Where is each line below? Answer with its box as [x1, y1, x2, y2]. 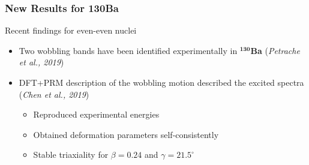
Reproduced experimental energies [33, 108, 160, 121]
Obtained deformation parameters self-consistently [33, 128, 219, 140]
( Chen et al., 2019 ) [19, 88, 89, 100]
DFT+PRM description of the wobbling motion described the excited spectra [19, 76, 304, 88]
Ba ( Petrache [250, 44, 300, 56]
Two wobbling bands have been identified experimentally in [19, 44, 238, 56]
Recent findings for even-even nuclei [5, 24, 137, 37]
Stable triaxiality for [33, 148, 109, 161]
